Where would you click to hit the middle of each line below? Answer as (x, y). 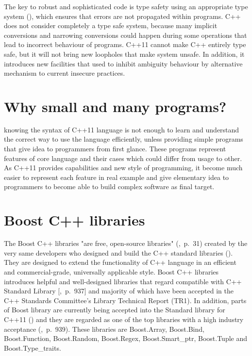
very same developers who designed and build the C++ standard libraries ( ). (118, 252)
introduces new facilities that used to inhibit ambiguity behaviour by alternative (123, 63)
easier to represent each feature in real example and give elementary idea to (117, 177)
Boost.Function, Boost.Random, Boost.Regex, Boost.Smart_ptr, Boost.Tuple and (126, 338)
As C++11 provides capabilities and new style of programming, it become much (123, 168)
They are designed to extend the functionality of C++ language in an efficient (120, 262)
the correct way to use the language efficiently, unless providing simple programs (124, 139)
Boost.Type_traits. (33, 348)
